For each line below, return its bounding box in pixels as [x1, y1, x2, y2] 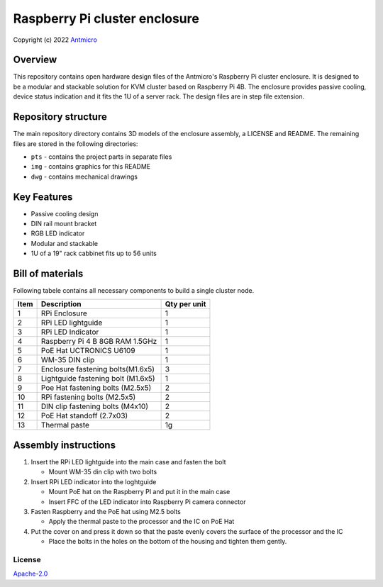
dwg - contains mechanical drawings [30, 172, 138, 181]
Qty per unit [165, 299, 206, 309]
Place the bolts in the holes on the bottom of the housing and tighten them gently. [48, 537, 287, 546]
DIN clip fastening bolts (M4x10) [40, 401, 149, 411]
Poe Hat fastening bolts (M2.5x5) [40, 383, 152, 393]
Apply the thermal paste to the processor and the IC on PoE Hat [48, 518, 235, 526]
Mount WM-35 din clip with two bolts [48, 468, 157, 476]
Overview [13, 54, 57, 66]
